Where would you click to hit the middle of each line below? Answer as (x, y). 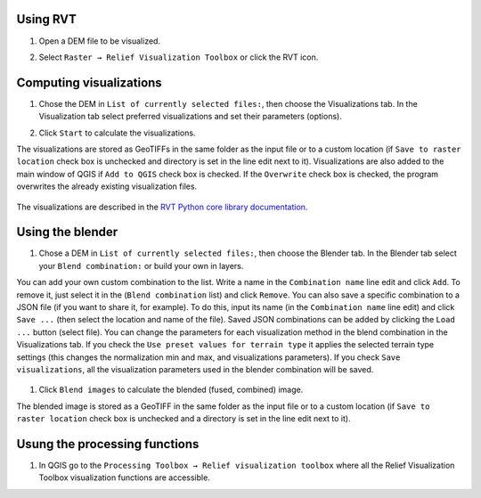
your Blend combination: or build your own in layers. (141, 265)
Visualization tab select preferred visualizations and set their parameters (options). (190, 117)
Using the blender (67, 232)
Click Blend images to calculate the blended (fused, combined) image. (171, 390)
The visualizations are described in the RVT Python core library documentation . (162, 207)
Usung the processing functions (108, 444)
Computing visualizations (89, 82)
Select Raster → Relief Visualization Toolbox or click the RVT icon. (179, 57)
